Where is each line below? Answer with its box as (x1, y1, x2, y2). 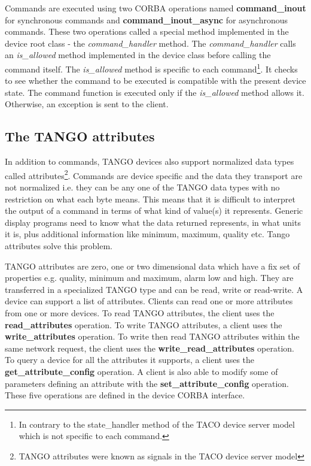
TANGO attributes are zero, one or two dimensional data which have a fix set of (5, 259, 300, 272)
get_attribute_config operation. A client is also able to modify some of (5, 365, 278, 377)
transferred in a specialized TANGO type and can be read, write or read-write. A (5, 283, 303, 295)
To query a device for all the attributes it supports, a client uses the (5, 353, 255, 366)
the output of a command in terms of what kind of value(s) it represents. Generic (5, 204, 303, 217)
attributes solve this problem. (5, 240, 112, 252)
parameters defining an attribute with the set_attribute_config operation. (5, 377, 289, 389)
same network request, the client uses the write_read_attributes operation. (5, 341, 294, 354)
